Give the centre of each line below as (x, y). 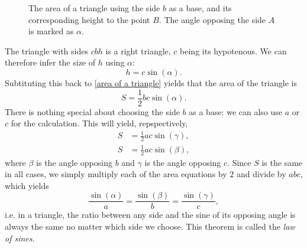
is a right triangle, (138, 50)
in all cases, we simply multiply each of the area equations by (116, 174)
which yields (27, 185)
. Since (239, 162)
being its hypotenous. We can (233, 50)
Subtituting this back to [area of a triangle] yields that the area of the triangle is (151, 82)
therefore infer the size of (50, 62)
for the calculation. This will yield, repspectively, (99, 123)
